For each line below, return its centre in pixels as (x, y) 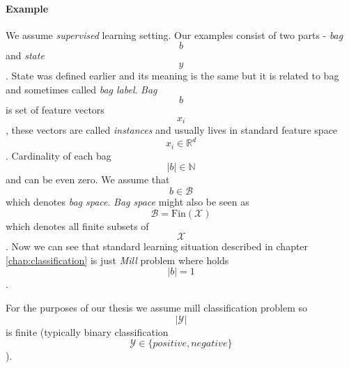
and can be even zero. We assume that (88, 179)
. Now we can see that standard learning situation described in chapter (157, 246)
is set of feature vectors (55, 110)
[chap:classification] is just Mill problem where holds (117, 260)
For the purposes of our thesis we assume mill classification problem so (157, 307)
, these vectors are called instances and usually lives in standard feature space (172, 130)
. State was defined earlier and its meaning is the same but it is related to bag (172, 75)
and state (25, 55)
